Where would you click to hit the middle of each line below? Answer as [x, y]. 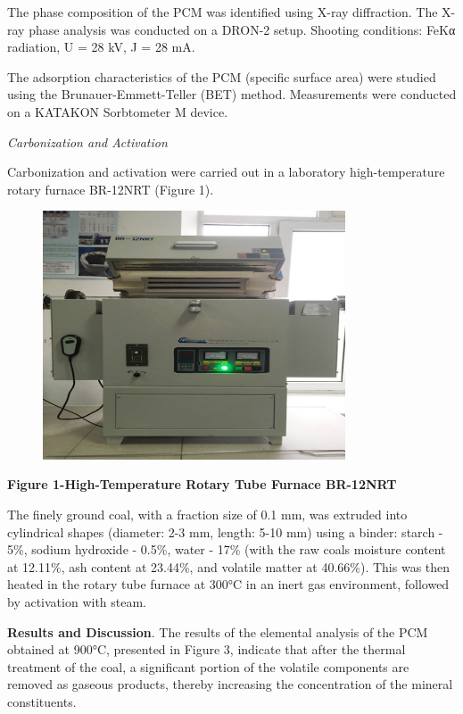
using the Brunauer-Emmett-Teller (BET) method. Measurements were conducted [232, 94]
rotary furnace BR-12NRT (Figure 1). [111, 189]
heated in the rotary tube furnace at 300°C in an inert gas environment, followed [228, 584]
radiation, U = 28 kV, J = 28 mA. [101, 47]
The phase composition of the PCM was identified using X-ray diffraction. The [223, 12]
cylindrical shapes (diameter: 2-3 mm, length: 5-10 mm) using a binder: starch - [225, 531]
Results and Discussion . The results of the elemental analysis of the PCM [218, 631]
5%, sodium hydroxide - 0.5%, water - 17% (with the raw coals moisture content [227, 549]
